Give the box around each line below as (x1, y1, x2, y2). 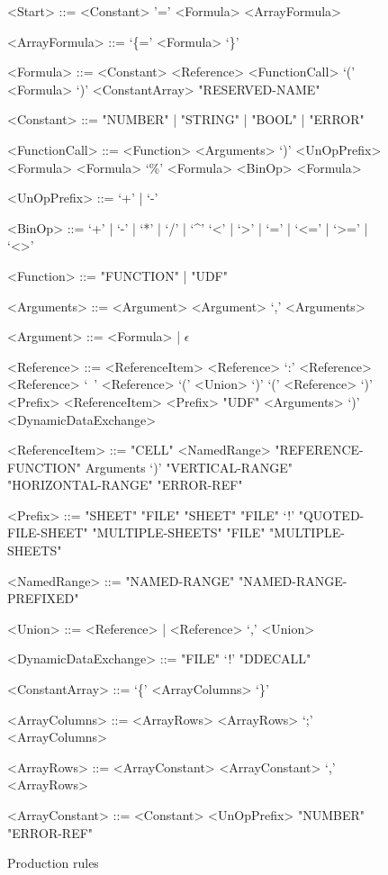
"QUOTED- (298, 505, 365, 524)
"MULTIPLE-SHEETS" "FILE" (92, 523, 266, 542)
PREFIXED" (7, 589, 79, 608)
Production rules (7, 853, 99, 872)
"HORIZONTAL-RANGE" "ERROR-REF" (7, 475, 243, 494)
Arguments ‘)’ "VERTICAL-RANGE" (85, 457, 293, 476)
